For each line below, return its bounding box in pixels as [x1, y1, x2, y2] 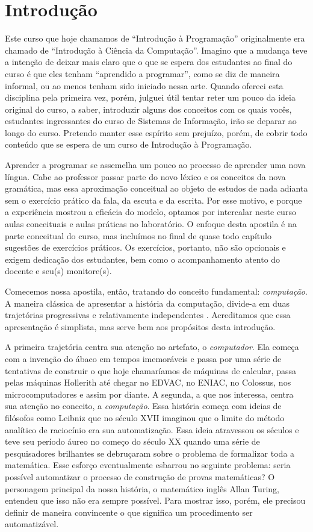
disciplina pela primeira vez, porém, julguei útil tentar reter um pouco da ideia [5, 91, 296, 104]
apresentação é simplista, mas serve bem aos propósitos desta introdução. [5, 320, 276, 333]
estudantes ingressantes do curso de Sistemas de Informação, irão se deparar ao [5, 114, 297, 127]
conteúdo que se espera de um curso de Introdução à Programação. [5, 138, 252, 151]
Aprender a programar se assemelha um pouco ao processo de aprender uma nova [5, 158, 306, 171]
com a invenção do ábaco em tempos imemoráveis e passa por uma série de [5, 352, 282, 365]
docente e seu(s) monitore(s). [5, 264, 112, 277]
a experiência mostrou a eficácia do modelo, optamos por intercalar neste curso [5, 205, 296, 218]
